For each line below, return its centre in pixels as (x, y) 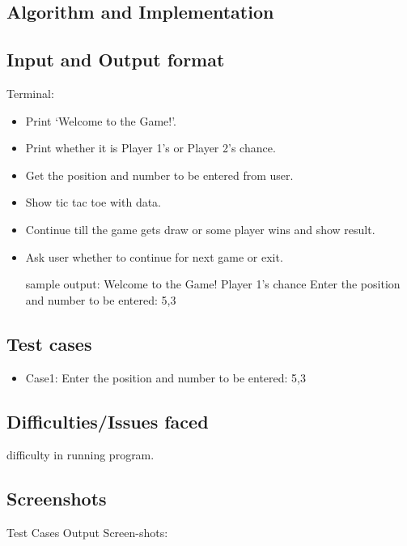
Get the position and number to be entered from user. (159, 175)
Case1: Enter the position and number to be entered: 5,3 (165, 377)
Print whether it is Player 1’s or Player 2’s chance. (151, 148)
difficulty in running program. (81, 455)
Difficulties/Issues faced (108, 421)
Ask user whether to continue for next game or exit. (154, 256)
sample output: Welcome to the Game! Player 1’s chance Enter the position (213, 284)
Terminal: (30, 93)
